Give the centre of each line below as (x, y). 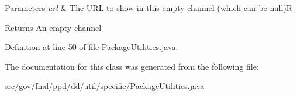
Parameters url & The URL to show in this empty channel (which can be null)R (149, 8)
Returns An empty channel (53, 27)
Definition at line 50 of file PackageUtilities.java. (91, 47)
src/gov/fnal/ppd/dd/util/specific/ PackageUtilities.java (105, 86)
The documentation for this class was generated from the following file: (132, 66)
